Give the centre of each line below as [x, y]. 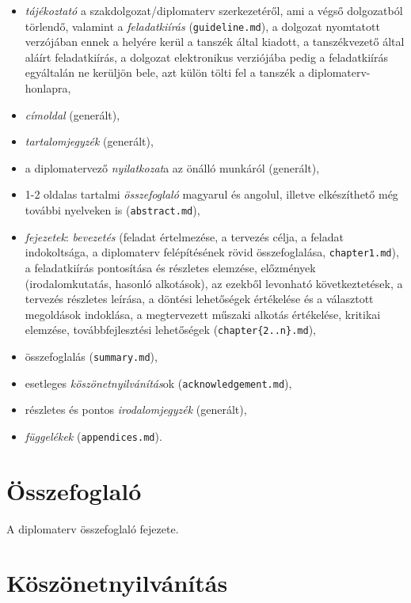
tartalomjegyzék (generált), [89, 141]
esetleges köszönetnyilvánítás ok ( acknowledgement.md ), [158, 383]
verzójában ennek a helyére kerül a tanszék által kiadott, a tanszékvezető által [215, 42]
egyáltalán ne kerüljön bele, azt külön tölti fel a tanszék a [165, 72]
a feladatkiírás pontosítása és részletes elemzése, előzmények [170, 267]
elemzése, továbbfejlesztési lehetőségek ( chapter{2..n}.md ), [170, 330]
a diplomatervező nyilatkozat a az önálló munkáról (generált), [172, 167]
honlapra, [48, 88]
